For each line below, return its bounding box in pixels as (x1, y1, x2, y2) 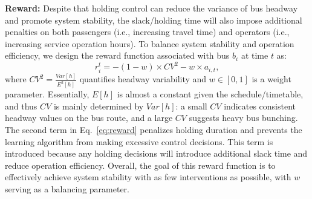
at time (241, 49, 268, 62)
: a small (175, 99, 207, 112)
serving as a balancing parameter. (5, 182, 129, 195)
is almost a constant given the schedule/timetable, (117, 88, 304, 100)
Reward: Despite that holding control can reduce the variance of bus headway (5, 2, 298, 14)
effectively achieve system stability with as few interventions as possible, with (5, 171, 291, 183)
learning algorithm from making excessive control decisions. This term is (5, 135, 273, 148)
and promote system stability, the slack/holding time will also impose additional (5, 13, 302, 26)
